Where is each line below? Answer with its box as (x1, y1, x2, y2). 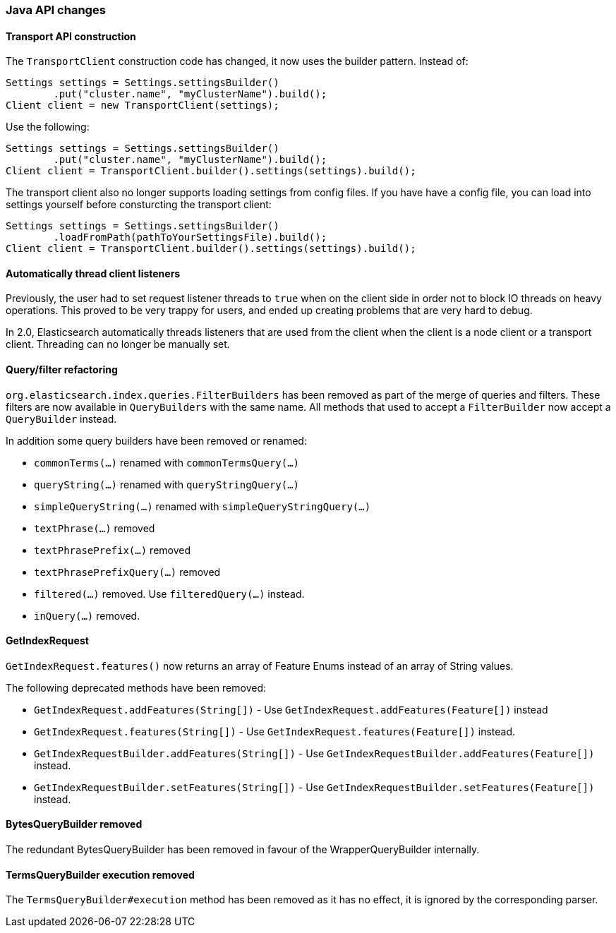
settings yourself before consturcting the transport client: (6, 198, 272, 211)
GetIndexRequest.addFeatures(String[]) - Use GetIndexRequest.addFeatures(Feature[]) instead (34, 703, 548, 716)
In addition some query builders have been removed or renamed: (6, 434, 307, 447)
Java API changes (6, 3, 106, 17)
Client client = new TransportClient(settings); (6, 100, 279, 112)
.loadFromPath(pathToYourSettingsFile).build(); (53, 231, 327, 243)
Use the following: (6, 121, 90, 133)
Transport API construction (6, 30, 136, 42)
